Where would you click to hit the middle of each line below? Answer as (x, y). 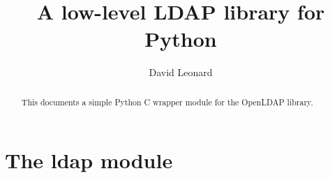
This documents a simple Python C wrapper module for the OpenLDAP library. (167, 102)
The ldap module (89, 160)
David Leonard (181, 72)
